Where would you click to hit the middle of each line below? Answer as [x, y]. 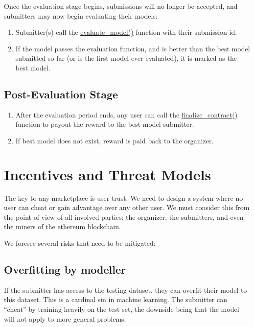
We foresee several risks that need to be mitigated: [80, 243]
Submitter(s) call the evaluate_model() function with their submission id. [126, 32]
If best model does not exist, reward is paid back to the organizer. [115, 140]
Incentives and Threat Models [108, 174]
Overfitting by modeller [65, 269]
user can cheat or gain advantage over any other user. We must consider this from [127, 207]
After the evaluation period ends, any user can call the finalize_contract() [127, 114]
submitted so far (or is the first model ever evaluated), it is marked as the [126, 58]
